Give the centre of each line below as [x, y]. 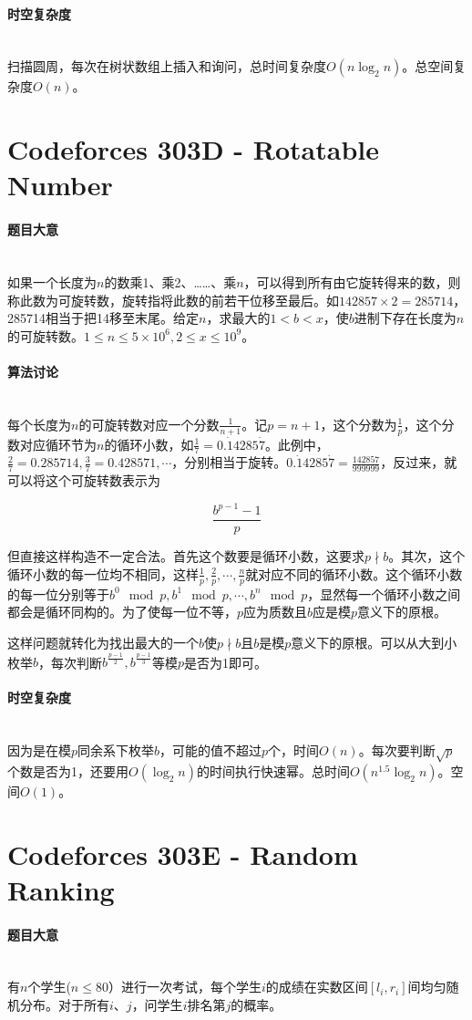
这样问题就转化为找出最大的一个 [103, 642]
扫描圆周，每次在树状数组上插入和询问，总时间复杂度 [167, 66]
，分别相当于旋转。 [229, 462]
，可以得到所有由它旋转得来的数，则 [352, 281]
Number [60, 185]
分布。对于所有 [64, 1004]
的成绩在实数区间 [317, 987]
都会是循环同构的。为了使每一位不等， [122, 612]
